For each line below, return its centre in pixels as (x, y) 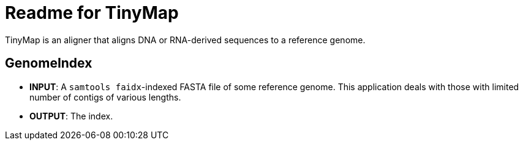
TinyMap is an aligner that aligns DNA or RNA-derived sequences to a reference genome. (185, 40)
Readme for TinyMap (92, 13)
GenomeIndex (49, 63)
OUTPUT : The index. (71, 116)
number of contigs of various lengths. (105, 97)
